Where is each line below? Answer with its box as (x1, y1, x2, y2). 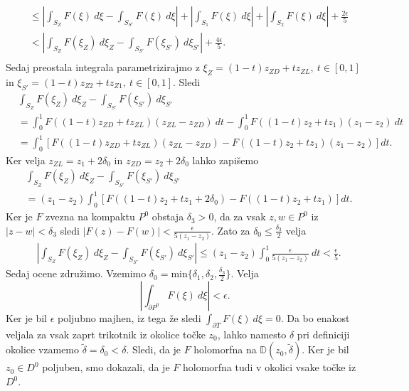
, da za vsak (213, 209, 266, 224)
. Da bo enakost (280, 311, 350, 326)
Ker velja (6, 152, 46, 167)
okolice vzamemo (6, 342, 80, 357)
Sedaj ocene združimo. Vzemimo (6, 266, 147, 281)
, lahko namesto (217, 326, 287, 341)
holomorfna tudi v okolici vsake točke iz (182, 360, 356, 375)
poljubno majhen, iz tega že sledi (58, 311, 201, 326)
